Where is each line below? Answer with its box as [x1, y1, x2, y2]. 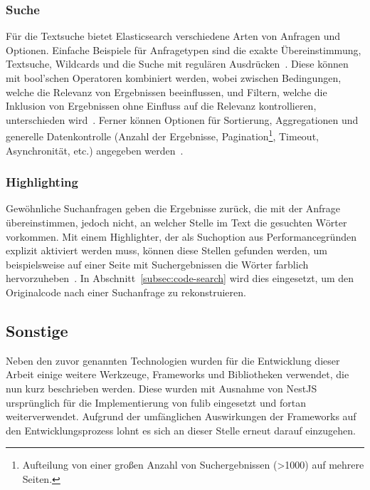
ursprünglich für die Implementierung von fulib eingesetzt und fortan [6, 395, 306, 410]
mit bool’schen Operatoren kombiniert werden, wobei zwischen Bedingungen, [6, 71, 342, 85]
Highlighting [6, 173, 78, 191]
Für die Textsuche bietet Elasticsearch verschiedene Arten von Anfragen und [6, 28, 340, 43]
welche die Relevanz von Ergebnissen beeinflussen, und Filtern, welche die [6, 84, 327, 99]
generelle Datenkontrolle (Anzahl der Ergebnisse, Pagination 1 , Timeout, [6, 127, 319, 144]
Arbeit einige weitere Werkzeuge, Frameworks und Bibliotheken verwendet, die [6, 367, 349, 382]
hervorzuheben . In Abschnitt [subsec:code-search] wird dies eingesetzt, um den [6, 271, 354, 286]
